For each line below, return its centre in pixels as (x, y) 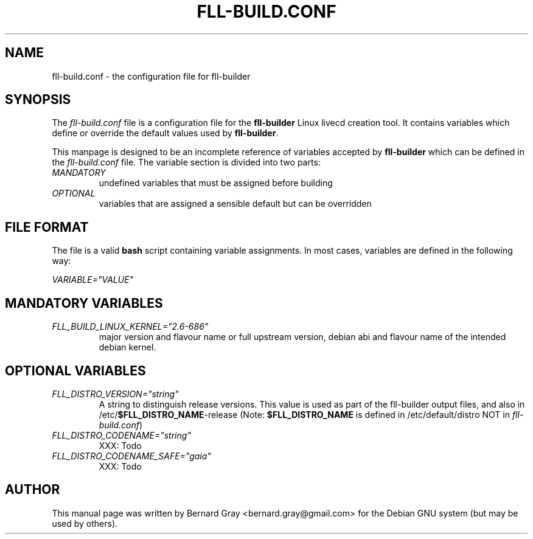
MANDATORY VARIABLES (84, 303)
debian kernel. (127, 347)
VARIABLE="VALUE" (93, 280)
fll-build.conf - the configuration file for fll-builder (151, 76)
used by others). (85, 523)
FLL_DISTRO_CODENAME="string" (121, 435)
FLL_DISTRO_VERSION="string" (115, 394)
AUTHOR (33, 490)
